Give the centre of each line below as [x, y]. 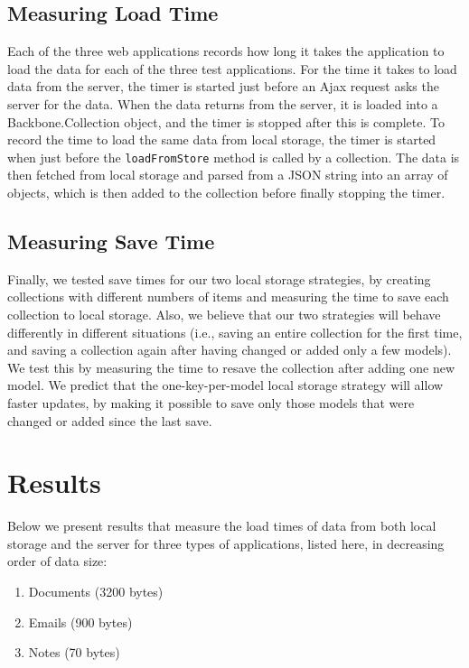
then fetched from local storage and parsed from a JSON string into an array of [228, 175]
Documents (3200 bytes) [96, 592]
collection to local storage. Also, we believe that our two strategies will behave [224, 314]
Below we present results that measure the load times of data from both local [222, 526]
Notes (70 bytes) [74, 652]
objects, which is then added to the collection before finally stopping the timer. [226, 193]
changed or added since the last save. [110, 420]
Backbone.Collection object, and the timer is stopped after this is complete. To [226, 121]
